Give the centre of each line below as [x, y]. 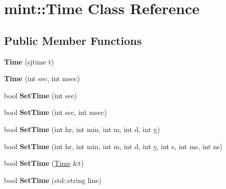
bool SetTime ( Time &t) [44, 163]
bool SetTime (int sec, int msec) [55, 112]
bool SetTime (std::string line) [53, 180]
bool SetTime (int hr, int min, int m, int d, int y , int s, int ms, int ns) [114, 146]
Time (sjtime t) [29, 61]
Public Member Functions [73, 40]
